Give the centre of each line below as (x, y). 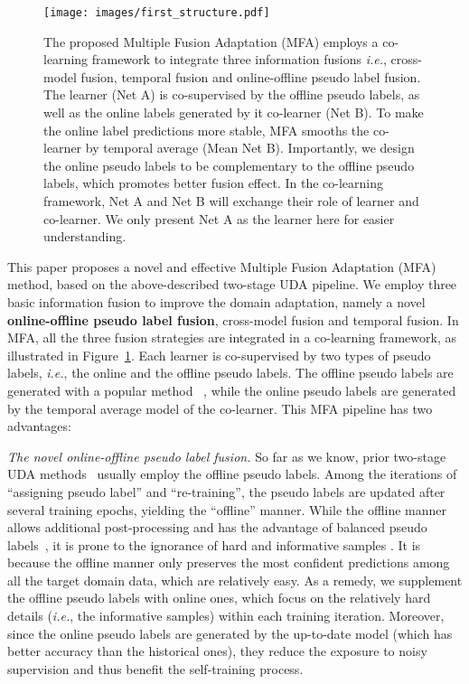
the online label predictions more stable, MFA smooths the (206, 130)
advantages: (39, 426)
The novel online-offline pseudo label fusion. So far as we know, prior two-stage (227, 456)
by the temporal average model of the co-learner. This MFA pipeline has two (220, 408)
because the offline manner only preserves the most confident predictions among (229, 562)
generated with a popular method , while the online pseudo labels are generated (232, 390)
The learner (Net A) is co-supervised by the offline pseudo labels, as (232, 94)
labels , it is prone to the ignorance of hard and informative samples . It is (214, 544)
